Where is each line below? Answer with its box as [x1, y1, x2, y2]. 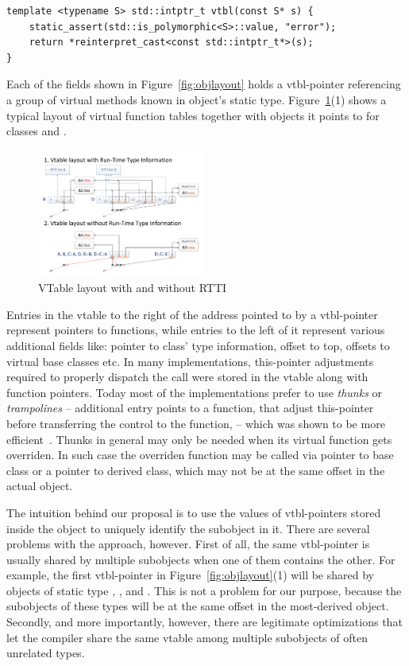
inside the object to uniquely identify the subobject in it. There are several [6, 520, 370, 536]
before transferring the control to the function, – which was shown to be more [6, 415, 385, 431]
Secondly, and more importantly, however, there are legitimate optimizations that [6, 613, 403, 630]
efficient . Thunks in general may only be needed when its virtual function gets [6, 430, 392, 447]
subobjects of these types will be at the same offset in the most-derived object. [6, 598, 389, 614]
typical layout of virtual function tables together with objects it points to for [6, 107, 380, 123]
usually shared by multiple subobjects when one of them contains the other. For [6, 551, 395, 567]
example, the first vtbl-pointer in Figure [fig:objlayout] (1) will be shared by [6, 567, 374, 583]
